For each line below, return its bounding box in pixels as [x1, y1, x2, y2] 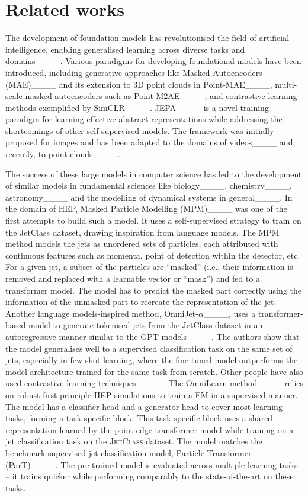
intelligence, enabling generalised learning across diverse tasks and [5, 43, 245, 55]
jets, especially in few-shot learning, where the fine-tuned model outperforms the [5, 354, 298, 366]
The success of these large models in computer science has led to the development [5, 167, 302, 180]
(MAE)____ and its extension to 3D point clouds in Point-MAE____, [5, 78, 272, 90]
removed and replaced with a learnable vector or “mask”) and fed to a [5, 272, 260, 284]
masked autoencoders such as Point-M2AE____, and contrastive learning [25, 90, 297, 102]
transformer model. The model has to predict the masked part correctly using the [5, 284, 301, 296]
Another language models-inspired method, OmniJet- [5, 307, 198, 319]
